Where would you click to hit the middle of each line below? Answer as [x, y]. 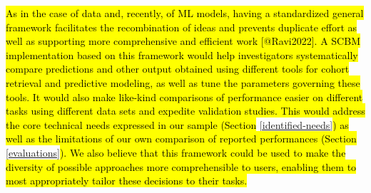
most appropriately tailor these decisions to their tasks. [127, 181]
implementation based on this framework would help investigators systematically [182, 54]
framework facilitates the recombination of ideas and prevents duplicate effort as [182, 27]
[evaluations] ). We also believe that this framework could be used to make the [176, 152]
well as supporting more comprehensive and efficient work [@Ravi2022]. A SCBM [183, 41]
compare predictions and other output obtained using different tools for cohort [178, 69]
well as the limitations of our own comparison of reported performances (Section [181, 139]
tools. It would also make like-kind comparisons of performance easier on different [184, 96]
